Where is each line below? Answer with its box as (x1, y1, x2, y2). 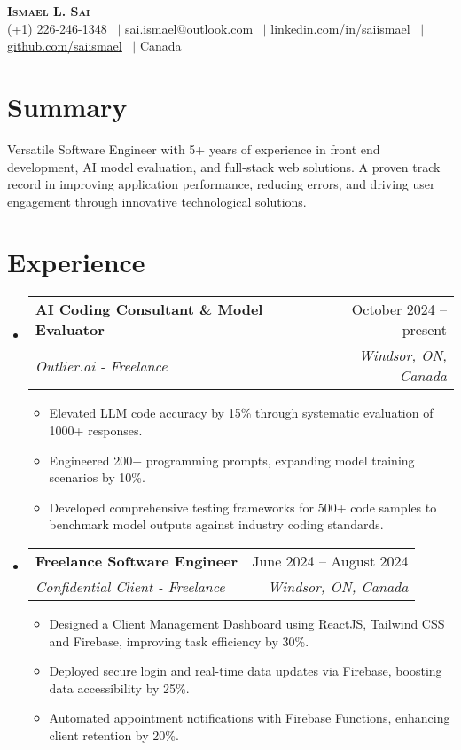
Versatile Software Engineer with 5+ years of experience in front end (7, 139, 380, 158)
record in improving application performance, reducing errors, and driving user (7, 175, 435, 193)
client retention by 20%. (49, 725, 179, 744)
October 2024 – (351, 299, 447, 320)
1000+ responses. (49, 421, 143, 439)
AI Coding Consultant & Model (35, 299, 263, 320)
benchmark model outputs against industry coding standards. (49, 515, 384, 534)
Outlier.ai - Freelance (35, 355, 168, 376)
